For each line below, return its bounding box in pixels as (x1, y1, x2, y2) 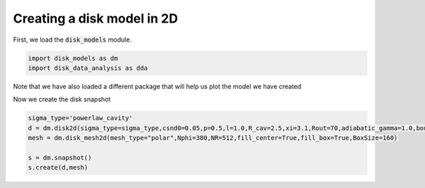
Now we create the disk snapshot (13, 95, 111, 104)
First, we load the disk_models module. (13, 35, 132, 44)
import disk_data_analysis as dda (28, 64, 148, 72)
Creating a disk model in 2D (13, 11, 178, 26)
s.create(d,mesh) (28, 163, 89, 172)
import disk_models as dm (28, 54, 118, 62)
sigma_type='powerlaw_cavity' (28, 114, 133, 122)
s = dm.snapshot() (28, 153, 92, 162)
